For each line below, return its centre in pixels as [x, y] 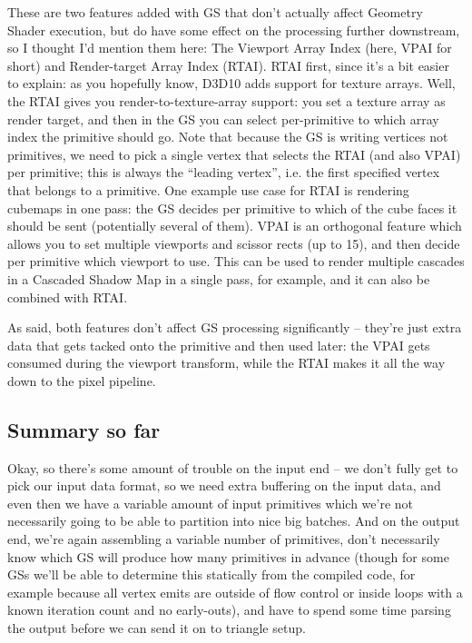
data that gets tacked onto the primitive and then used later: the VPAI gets [219, 345]
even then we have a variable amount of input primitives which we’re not [211, 503]
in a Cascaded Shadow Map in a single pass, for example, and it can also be [219, 278]
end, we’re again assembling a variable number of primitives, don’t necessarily [224, 539]
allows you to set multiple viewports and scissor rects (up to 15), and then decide [234, 243]
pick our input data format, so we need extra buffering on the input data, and [224, 485]
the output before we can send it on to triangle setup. [157, 628]
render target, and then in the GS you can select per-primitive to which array [223, 119]
